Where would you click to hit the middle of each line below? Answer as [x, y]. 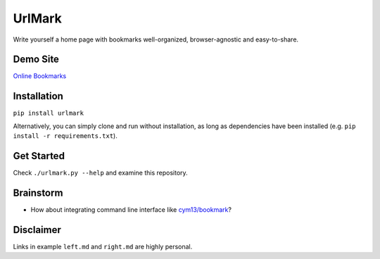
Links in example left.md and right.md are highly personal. [103, 246]
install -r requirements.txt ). [65, 136]
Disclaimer [37, 230]
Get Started [39, 156]
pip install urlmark [49, 113]
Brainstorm [38, 192]
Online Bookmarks [40, 76]
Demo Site [36, 59]
